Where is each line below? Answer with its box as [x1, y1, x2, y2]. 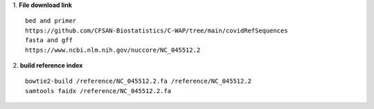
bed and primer [25, 17, 77, 25]
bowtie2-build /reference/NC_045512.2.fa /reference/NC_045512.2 [25, 77, 252, 86]
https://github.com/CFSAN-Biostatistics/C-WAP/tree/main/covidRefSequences [25, 26, 288, 34]
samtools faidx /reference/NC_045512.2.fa [25, 87, 172, 95]
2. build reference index [12, 61, 83, 69]
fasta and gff [25, 37, 73, 44]
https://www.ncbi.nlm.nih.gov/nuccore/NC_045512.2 [25, 46, 201, 54]
